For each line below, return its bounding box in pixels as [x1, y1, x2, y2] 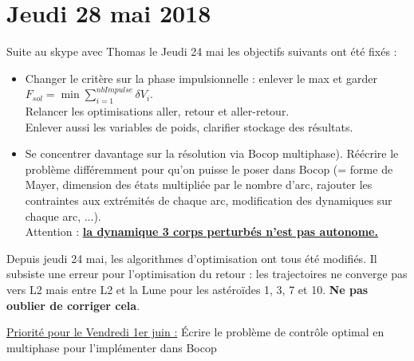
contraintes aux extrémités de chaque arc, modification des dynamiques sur [25, 192, 392, 209]
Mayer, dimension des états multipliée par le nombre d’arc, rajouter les [25, 176, 373, 193]
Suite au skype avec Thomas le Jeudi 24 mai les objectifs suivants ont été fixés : [6, 43, 397, 60]
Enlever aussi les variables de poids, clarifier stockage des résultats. [25, 118, 353, 135]
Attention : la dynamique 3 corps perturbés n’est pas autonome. [25, 223, 378, 240]
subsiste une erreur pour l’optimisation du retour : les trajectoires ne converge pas [6, 265, 408, 282]
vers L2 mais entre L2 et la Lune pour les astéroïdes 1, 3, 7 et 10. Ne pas [6, 281, 369, 298]
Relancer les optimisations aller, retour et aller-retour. [25, 103, 290, 120]
